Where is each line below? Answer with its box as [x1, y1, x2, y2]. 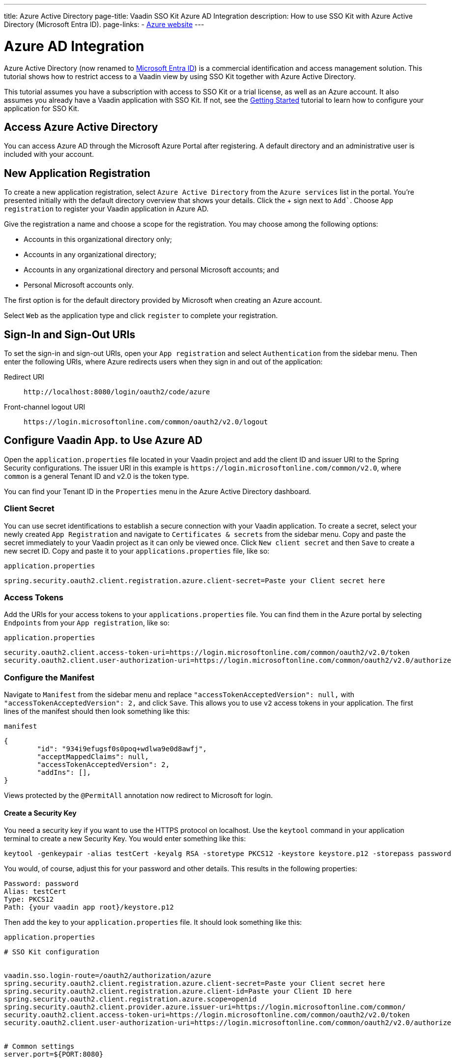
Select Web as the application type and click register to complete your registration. [4, 311, 278, 320]
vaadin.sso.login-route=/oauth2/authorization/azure [4, 972, 211, 980]
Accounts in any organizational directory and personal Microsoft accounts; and [24, 265, 279, 274]
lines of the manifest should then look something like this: [4, 707, 190, 716]
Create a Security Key [4, 808, 77, 817]
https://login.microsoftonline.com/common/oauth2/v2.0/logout [24, 418, 268, 426]
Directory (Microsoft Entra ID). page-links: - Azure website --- [4, 20, 204, 29]
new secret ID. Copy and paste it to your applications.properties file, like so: [4, 546, 270, 555]
